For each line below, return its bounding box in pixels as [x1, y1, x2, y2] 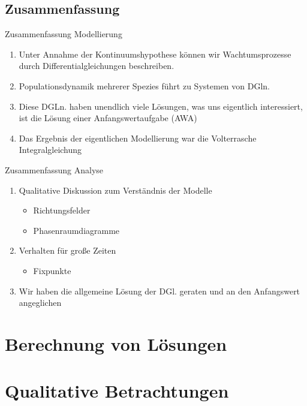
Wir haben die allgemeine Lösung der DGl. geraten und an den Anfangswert [19, 284, 300, 297]
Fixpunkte [33, 264, 71, 276]
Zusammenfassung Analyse [5, 163, 104, 176]
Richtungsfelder [33, 204, 91, 216]
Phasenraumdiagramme [33, 224, 120, 236]
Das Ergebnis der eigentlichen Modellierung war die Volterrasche [19, 131, 257, 144]
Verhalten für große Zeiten [19, 244, 116, 257]
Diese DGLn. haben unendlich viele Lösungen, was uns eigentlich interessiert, [19, 100, 303, 112]
